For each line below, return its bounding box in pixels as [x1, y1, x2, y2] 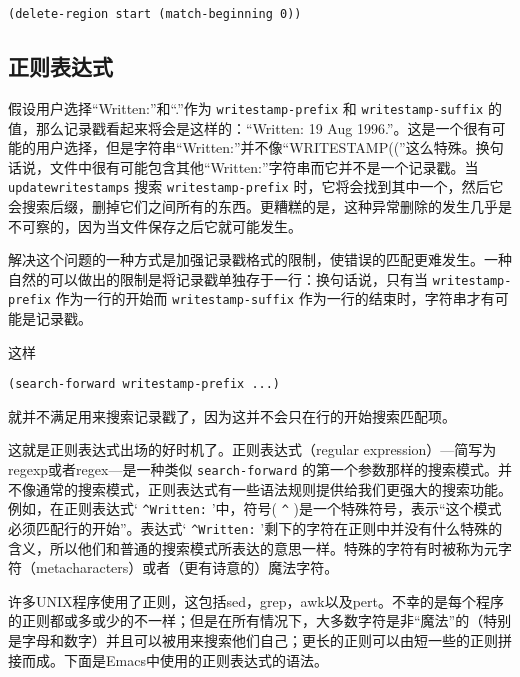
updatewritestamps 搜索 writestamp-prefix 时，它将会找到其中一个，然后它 [8, 176, 504, 197]
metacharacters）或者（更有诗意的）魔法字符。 [35, 557, 339, 578]
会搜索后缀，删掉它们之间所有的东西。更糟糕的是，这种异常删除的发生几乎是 [8, 195, 512, 216]
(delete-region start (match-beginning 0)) [8, 7, 302, 21]
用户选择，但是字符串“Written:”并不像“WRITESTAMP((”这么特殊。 [35, 137, 476, 158]
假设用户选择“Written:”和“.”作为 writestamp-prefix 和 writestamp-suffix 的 [8, 97, 502, 118]
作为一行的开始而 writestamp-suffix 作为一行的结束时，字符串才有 [55, 288, 495, 309]
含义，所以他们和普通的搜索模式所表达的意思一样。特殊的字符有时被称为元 [8, 537, 498, 558]
